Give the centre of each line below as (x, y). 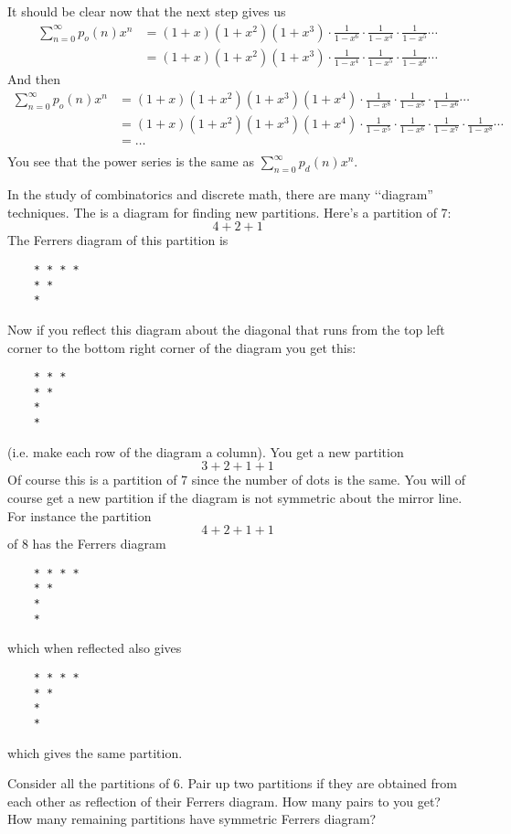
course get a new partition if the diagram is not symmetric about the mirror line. (235, 497)
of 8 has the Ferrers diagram (87, 544)
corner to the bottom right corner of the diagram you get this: (182, 347)
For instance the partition (80, 515)
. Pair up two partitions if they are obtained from (318, 783)
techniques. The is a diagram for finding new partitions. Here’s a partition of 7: (229, 212)
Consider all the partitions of (89, 783)
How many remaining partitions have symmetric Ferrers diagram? (192, 819)
